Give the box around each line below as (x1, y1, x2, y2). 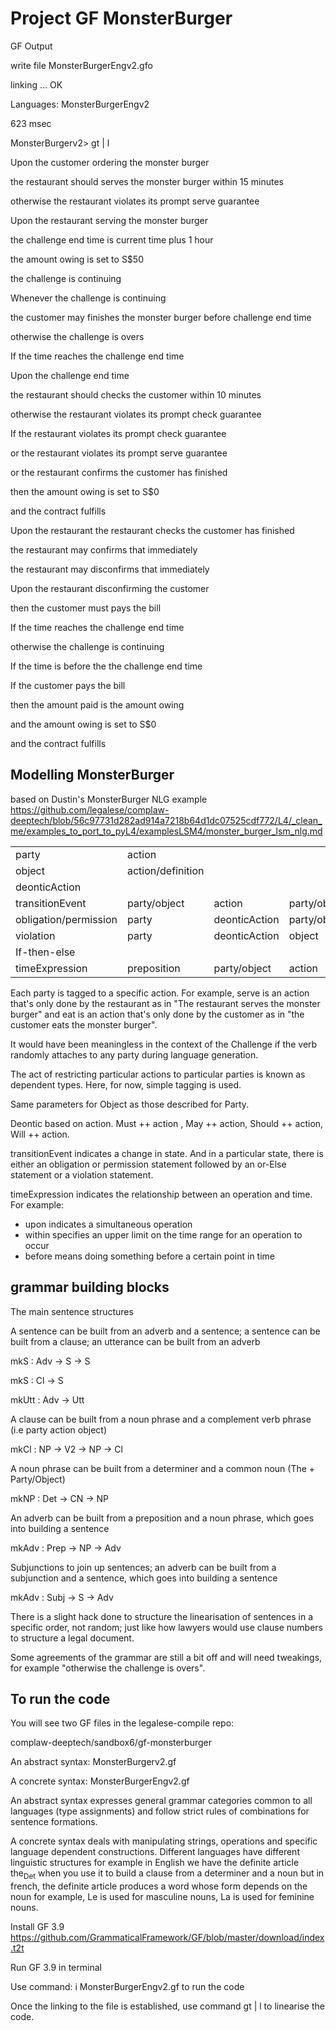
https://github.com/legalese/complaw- (10, 803, 170, 816)
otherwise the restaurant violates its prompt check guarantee (10, 408, 262, 420)
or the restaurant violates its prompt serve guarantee (10, 447, 228, 459)
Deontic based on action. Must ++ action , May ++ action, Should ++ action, (10, 1117, 324, 1129)
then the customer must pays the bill (10, 602, 162, 614)
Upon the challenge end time (10, 369, 130, 381)
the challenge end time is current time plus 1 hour (10, 233, 214, 246)
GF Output (10, 40, 53, 52)
